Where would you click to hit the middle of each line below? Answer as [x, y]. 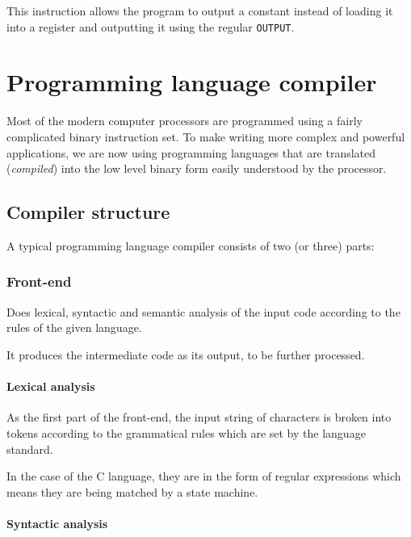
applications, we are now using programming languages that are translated [191, 152]
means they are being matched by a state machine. [132, 491]
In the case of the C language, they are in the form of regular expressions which [204, 476]
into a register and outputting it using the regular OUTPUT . [151, 26]
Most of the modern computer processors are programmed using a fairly [185, 121]
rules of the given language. [74, 327]
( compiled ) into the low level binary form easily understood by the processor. [197, 168]
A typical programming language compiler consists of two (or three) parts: [191, 245]
